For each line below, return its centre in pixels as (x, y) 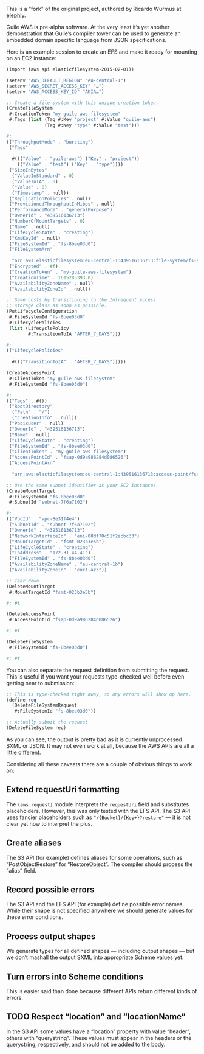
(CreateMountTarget (31, 491)
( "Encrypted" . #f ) (34, 267)
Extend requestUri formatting (63, 790)
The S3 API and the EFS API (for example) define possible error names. (95, 904)
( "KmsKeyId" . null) (35, 238)
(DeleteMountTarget (31, 587)
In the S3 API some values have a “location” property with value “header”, (99, 1031)
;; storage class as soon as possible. (57, 306)
